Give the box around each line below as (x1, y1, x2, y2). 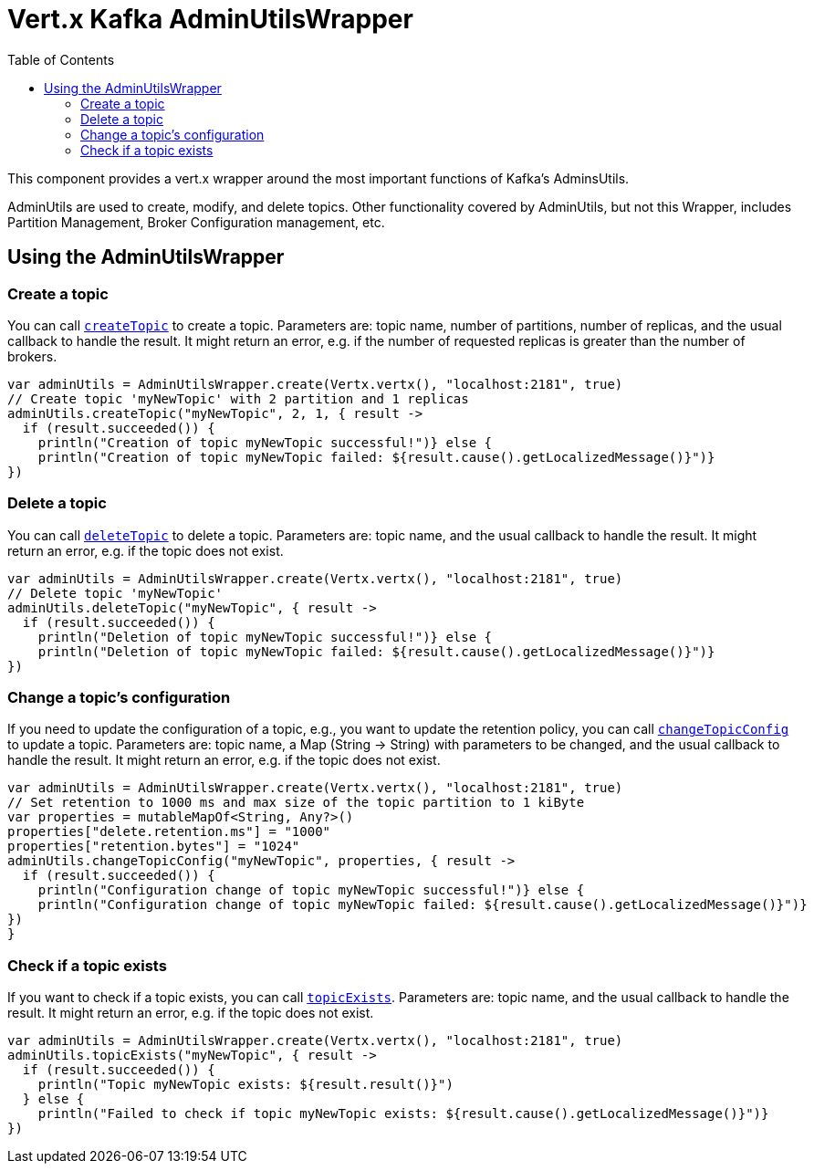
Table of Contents (7, 51, 115, 68)
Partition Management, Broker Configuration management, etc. (7, 214, 385, 230)
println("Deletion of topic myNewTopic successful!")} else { (37, 629, 493, 644)
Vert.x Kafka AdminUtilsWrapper (7, 4, 413, 35)
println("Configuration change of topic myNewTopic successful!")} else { (37, 883, 585, 898)
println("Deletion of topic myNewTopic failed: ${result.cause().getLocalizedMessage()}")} (37, 643, 715, 659)
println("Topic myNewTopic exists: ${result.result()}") (37, 1077, 454, 1093)
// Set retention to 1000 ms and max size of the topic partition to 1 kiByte (7, 795, 585, 810)
